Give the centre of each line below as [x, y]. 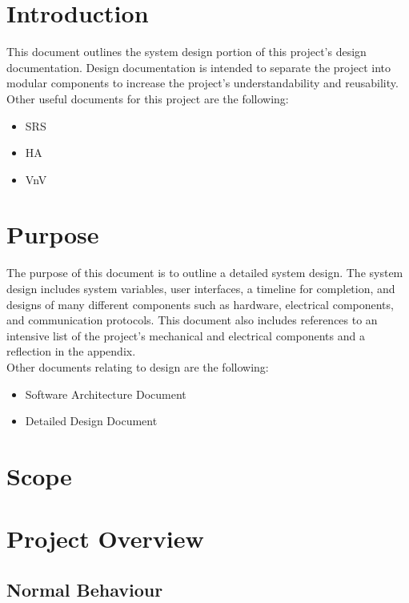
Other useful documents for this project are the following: [148, 98]
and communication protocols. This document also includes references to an [192, 320]
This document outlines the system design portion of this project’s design [186, 52]
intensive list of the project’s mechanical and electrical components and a [186, 335]
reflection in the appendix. [71, 351]
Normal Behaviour [85, 589]
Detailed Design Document [91, 421]
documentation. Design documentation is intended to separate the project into [199, 67]
